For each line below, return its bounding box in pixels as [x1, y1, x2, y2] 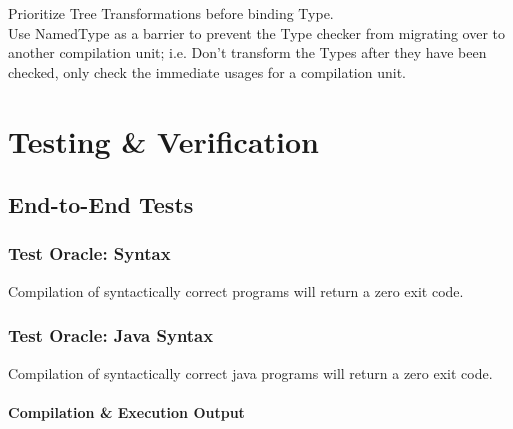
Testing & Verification [8, 120, 319, 161]
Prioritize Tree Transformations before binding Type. [8, 3, 334, 23]
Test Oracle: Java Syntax [8, 323, 214, 348]
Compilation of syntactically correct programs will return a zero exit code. [8, 280, 464, 301]
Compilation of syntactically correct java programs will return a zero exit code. [8, 362, 493, 383]
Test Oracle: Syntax [8, 241, 171, 266]
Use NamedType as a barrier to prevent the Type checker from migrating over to [8, 22, 506, 43]
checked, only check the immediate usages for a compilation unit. [8, 61, 406, 82]
